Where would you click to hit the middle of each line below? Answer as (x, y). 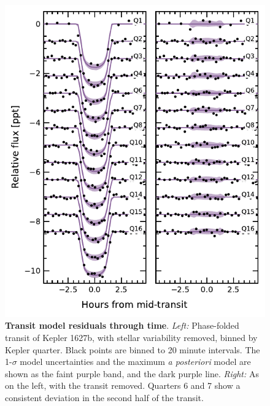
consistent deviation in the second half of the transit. (104, 397)
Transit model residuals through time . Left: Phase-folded (122, 325)
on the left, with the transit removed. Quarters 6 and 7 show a (123, 385)
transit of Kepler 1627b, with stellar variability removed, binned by (131, 337)
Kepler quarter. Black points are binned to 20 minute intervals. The (133, 349)
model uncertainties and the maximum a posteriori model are (135, 362)
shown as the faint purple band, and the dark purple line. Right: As (132, 373)
